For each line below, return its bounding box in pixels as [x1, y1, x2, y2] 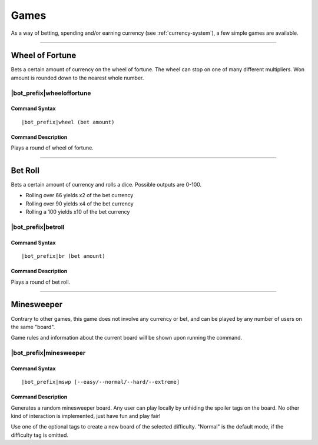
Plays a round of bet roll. [11, 278, 71, 285]
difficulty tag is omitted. [11, 431, 69, 439]
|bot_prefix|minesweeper [11, 349, 86, 357]
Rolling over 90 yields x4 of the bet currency [25, 200, 134, 207]
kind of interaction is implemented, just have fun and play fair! [11, 413, 161, 420]
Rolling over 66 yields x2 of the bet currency [25, 192, 134, 199]
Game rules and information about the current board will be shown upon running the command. [11, 334, 243, 341]
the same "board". [11, 323, 55, 330]
